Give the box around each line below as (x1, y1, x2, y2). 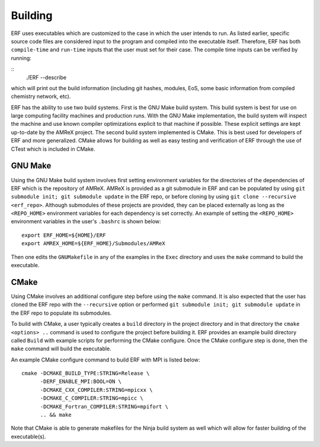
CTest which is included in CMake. (11, 145, 95, 153)
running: (11, 54, 32, 62)
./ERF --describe (25, 74, 67, 81)
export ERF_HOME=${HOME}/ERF (21, 232, 106, 239)
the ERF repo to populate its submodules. (11, 309, 112, 316)
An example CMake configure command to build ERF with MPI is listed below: (11, 356, 200, 363)
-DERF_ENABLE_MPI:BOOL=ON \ (40, 378, 121, 385)
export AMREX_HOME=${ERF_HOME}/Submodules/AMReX (21, 240, 165, 247)
